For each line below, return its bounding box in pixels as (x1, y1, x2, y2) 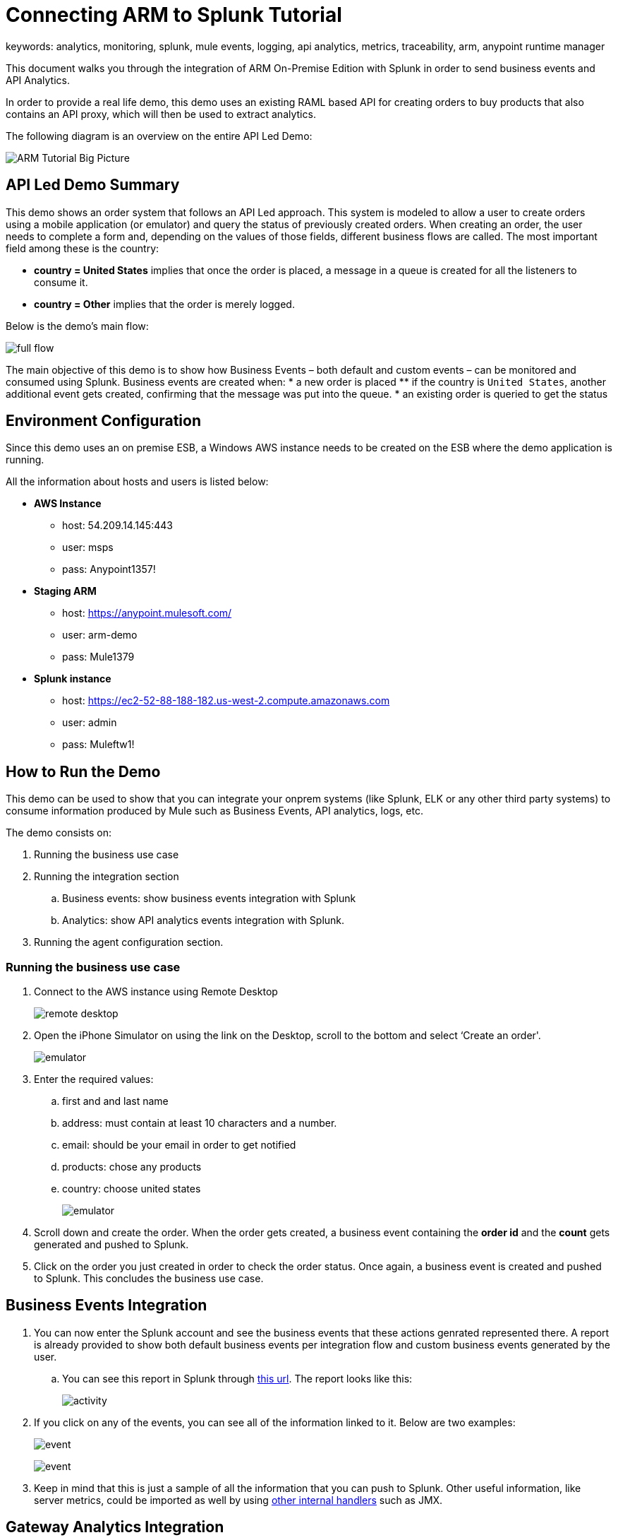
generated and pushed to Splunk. (34, 1238, 189, 1251)
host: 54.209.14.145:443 (62, 519, 173, 532)
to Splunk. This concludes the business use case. (34, 1272, 264, 1285)
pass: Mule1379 (62, 651, 135, 663)
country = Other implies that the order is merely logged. (34, 297, 295, 310)
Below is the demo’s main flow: (6, 319, 149, 332)
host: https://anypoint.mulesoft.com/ (62, 607, 232, 620)
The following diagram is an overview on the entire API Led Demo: (6, 129, 313, 142)
